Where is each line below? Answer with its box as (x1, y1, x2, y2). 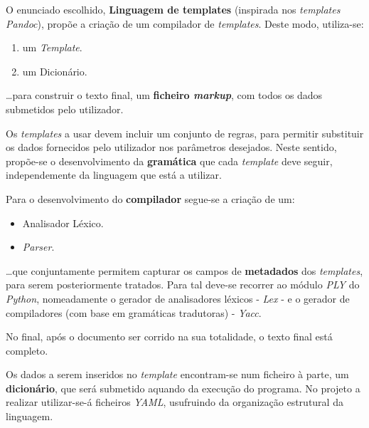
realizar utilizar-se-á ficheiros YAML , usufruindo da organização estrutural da (6, 395, 343, 409)
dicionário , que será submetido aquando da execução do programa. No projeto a (6, 380, 360, 395)
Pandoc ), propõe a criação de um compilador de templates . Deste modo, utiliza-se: (6, 16, 364, 31)
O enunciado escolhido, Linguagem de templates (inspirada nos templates (6, 2, 341, 16)
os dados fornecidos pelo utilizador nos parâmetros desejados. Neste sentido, (6, 140, 337, 155)
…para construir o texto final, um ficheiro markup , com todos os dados (6, 88, 323, 103)
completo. (6, 343, 48, 357)
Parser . (22, 239, 55, 254)
